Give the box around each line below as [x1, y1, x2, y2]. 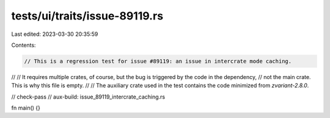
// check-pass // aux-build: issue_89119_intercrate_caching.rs [11, 93, 165, 100]
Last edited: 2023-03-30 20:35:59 [11, 30, 98, 38]
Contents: [11, 41, 36, 49]
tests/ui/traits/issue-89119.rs [11, 9, 164, 23]
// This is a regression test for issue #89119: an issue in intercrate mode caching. [24, 58, 292, 64]
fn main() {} [11, 104, 41, 112]
